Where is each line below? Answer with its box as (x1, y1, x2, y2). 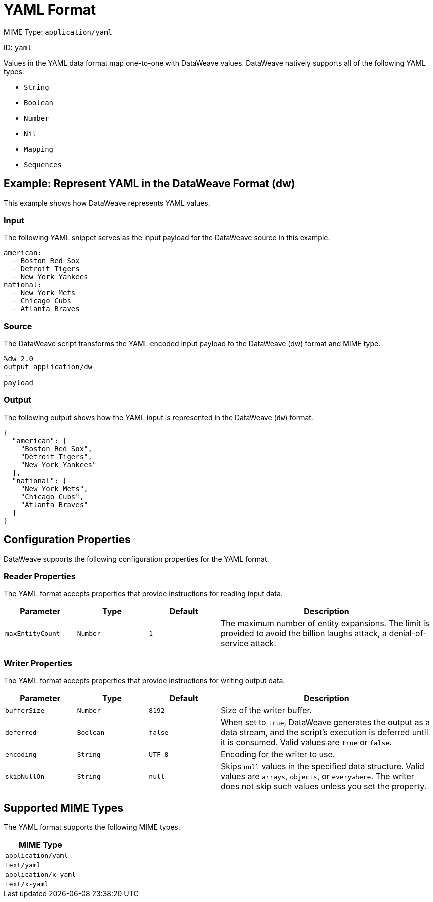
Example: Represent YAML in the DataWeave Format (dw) (4, 177, 295, 190)
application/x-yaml (5, 871, 76, 879)
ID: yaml (4, 43, 32, 52)
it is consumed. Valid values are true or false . (220, 737, 392, 748)
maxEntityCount (5, 629, 60, 637)
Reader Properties (4, 571, 76, 582)
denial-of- (389, 628, 427, 639)
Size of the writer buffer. (220, 705, 312, 716)
